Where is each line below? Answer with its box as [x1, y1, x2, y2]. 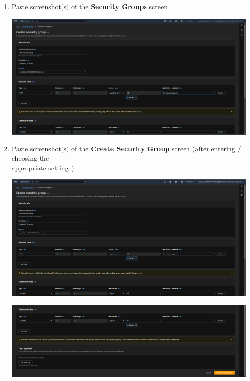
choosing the [11, 153, 49, 163]
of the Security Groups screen [71, 1, 168, 11]
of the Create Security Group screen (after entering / [71, 143, 241, 153]
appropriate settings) [11, 162, 74, 172]
